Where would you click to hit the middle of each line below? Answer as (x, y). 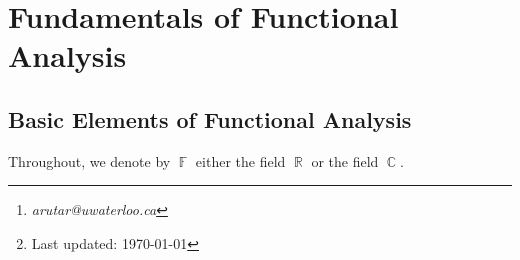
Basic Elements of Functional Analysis (210, 118)
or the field (345, 160)
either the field (240, 160)
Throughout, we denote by (89, 160)
